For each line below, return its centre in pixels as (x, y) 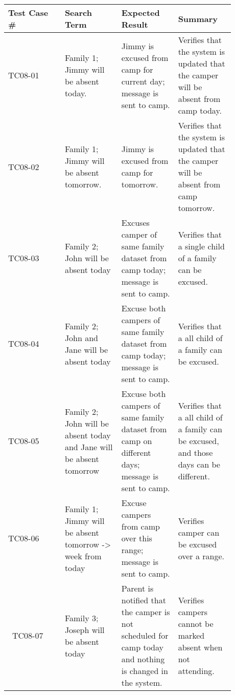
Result (135, 24)
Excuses (135, 223)
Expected (140, 13)
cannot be (196, 624)
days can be (199, 464)
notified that (144, 600)
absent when (200, 647)
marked (191, 635)
